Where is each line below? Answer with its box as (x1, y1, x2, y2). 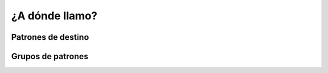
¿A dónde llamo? (11, 9, 98, 22)
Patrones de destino (11, 32, 89, 42)
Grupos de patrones (11, 51, 89, 62)
